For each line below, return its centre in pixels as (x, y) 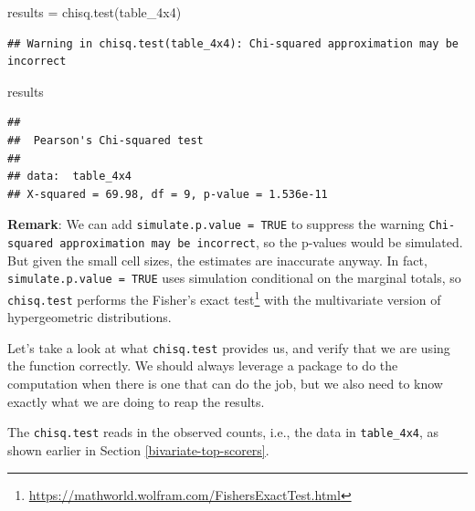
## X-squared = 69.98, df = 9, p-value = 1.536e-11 (168, 194)
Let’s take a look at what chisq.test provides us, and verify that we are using (229, 347)
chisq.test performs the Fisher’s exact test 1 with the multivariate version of (224, 297)
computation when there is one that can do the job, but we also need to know (225, 384)
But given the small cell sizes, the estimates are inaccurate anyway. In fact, (217, 260)
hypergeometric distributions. (90, 317)
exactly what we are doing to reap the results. (136, 401)
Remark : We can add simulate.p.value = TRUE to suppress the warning (216, 224)
